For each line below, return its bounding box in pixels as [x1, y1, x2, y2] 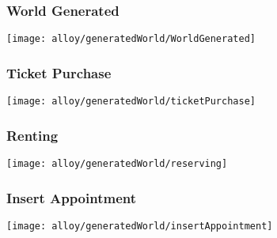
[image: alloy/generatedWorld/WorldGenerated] [6, 33, 256, 45]
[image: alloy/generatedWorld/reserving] [6, 157, 228, 169]
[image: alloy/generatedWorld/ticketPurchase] [6, 96, 256, 108]
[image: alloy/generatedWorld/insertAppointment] [6, 220, 273, 232]
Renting [6, 125, 59, 145]
